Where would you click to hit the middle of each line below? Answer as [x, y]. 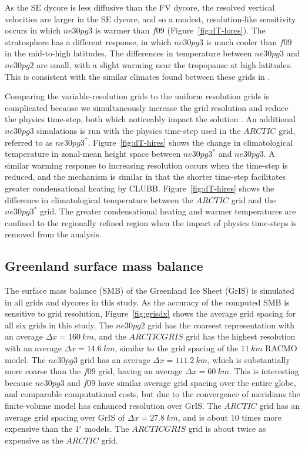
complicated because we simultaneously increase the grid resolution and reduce [147, 107]
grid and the [254, 199]
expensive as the [34, 440]
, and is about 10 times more [230, 417]
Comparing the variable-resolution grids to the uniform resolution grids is [137, 96]
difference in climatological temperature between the [99, 199]
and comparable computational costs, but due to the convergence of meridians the [152, 394]
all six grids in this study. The [59, 325]
